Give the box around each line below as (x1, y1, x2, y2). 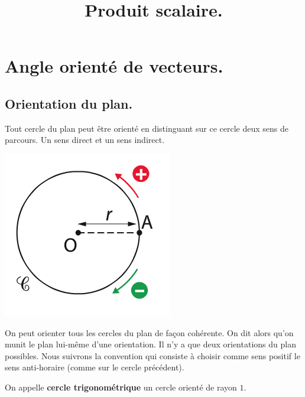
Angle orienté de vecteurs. (5, 54, 223, 78)
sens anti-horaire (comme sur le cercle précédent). (5, 361, 184, 373)
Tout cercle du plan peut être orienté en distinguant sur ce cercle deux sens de (5, 122, 288, 134)
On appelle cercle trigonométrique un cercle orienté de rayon (5, 380, 237, 393)
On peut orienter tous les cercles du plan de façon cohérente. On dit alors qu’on (5, 326, 294, 339)
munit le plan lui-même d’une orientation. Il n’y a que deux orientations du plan (5, 338, 296, 350)
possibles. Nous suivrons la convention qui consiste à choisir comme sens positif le (5, 349, 300, 362)
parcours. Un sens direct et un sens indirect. (5, 134, 165, 146)
